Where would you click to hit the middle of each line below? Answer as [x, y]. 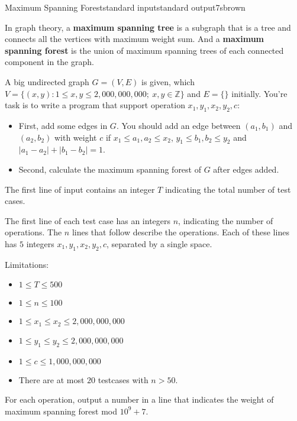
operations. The [33, 232]
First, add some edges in [63, 125]
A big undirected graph [47, 81]
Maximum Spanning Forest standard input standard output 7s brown [125, 7]
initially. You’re [259, 93]
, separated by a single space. [159, 243]
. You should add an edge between [178, 125]
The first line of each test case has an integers [88, 220]
